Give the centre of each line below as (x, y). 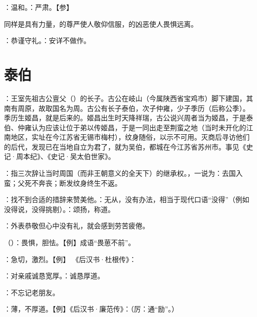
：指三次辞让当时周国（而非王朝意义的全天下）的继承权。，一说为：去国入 (123, 173)
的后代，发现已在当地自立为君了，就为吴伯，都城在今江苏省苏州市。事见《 (125, 146)
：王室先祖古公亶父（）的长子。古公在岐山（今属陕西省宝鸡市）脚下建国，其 (128, 98)
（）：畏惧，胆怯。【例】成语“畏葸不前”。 (70, 242)
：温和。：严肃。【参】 (39, 7)
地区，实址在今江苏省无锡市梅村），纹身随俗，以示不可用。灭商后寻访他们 (130, 137)
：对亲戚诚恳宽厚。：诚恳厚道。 (54, 276)
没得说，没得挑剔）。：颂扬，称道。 (59, 209)
